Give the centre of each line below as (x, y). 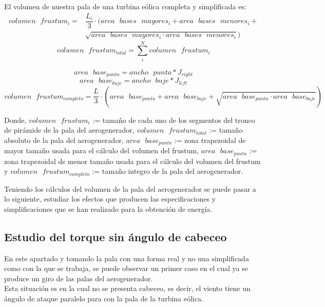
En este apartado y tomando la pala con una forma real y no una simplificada (127, 258)
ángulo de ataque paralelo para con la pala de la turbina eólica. (104, 299)
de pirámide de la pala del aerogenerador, (69, 130)
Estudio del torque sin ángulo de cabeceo (116, 236)
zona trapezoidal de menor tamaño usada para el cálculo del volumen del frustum (132, 161)
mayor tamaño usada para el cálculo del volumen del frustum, (102, 150)
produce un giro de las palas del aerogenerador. (79, 278)
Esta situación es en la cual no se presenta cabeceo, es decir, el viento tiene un (127, 288)
